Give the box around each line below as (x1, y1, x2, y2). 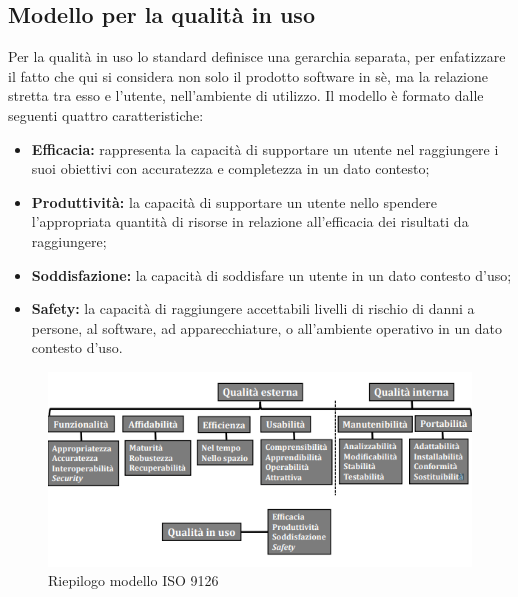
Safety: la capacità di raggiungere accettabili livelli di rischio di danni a (31, 298, 475, 319)
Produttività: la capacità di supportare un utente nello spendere (31, 191, 437, 212)
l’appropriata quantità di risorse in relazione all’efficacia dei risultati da (31, 211, 469, 232)
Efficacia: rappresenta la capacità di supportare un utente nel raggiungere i (31, 138, 499, 159)
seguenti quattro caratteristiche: (8, 104, 204, 125)
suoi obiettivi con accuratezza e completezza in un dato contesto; (31, 158, 430, 179)
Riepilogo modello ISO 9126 (48, 570, 219, 591)
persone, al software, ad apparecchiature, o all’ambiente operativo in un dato (31, 317, 502, 338)
